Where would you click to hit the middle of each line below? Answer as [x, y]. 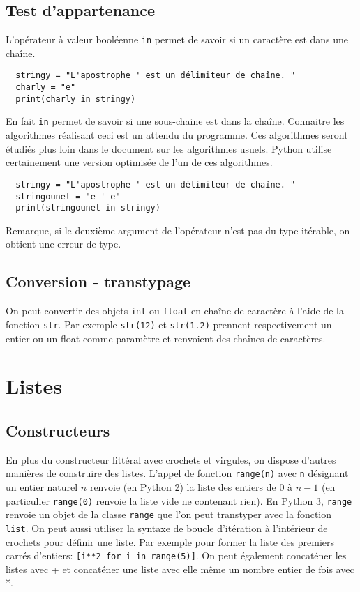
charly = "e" [46, 88]
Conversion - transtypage [98, 281]
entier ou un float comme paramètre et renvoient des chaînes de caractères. [166, 338]
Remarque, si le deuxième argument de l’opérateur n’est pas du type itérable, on [178, 230]
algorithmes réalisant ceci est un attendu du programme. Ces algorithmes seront [177, 135]
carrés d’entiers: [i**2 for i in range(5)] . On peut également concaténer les [176, 555]
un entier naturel [42, 486]
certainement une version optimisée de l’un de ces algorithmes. [139, 162]
